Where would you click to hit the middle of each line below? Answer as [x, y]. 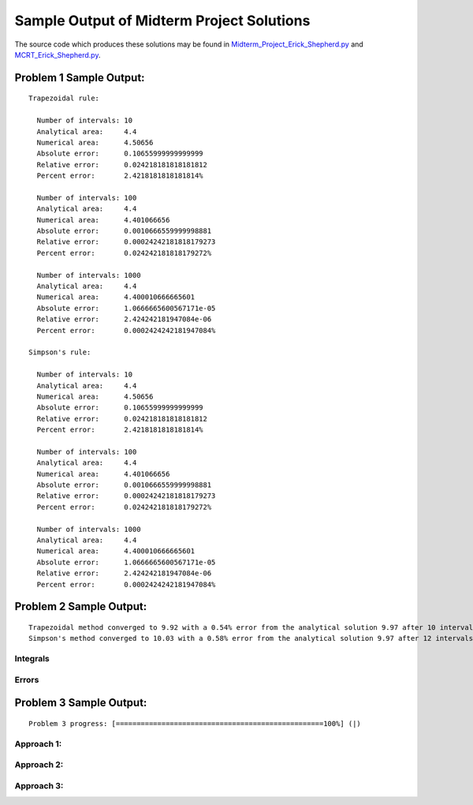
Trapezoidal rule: [64, 98]
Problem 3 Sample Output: [81, 703]
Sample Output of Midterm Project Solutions [162, 21]
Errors [27, 680]
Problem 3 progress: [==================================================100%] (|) [195, 723]
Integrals [32, 659]
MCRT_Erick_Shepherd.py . [58, 54]
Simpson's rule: [60, 352]
